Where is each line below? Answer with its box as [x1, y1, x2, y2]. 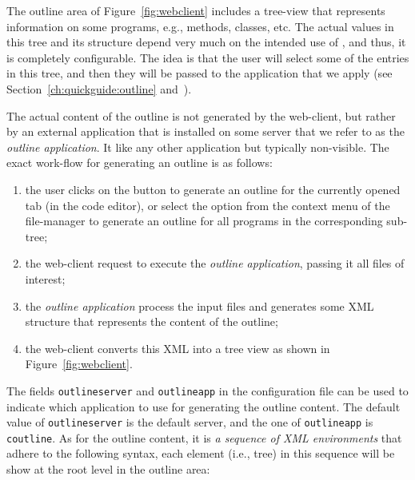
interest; [25, 270, 66, 287]
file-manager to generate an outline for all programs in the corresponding [25, 212, 383, 229]
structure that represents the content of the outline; [25, 313, 278, 330]
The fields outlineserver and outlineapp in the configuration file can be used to [6, 382, 409, 399]
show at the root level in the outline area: [6, 461, 210, 478]
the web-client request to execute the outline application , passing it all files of [25, 255, 405, 272]
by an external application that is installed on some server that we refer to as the [6, 123, 405, 140]
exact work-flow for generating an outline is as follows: [6, 154, 273, 171]
